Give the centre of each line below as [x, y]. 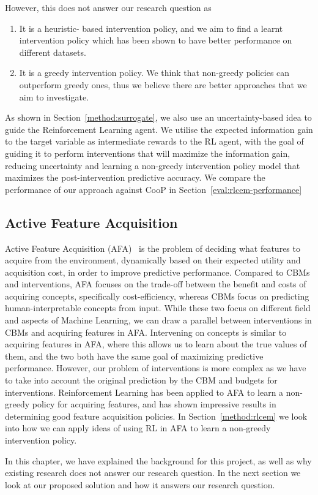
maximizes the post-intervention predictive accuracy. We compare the [135, 177]
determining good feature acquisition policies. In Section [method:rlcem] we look [156, 416]
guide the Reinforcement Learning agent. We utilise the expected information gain [159, 129]
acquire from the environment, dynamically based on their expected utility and [153, 260]
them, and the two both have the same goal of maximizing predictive [134, 356]
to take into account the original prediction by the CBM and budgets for [141, 380]
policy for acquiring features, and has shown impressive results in [154, 404]
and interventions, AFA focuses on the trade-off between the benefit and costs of [156, 284]
